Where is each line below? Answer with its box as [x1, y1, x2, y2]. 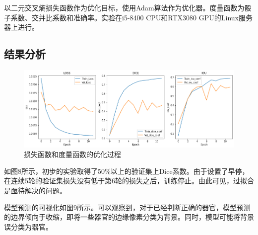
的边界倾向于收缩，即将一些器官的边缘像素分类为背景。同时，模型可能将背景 [4, 212, 254, 222]
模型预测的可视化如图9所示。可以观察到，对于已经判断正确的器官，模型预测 [4, 202, 251, 212]
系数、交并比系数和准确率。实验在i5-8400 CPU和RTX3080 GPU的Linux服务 [10, 12, 253, 22]
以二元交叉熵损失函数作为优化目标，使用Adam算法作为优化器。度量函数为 [4, 2, 245, 12]
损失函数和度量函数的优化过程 [24, 149, 121, 159]
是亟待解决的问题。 [4, 185, 66, 196]
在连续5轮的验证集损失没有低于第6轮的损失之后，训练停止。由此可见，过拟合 [4, 175, 254, 186]
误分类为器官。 [4, 221, 53, 232]
